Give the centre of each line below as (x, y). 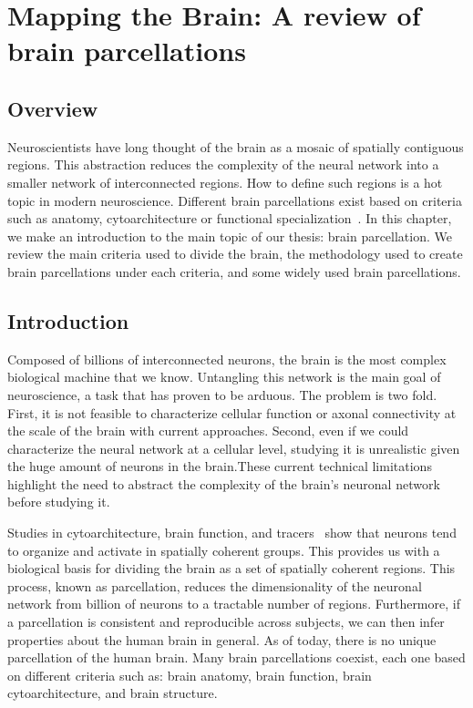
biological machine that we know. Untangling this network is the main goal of (224, 377)
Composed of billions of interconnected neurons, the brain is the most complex (227, 359)
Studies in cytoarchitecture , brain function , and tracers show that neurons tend (232, 533)
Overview (53, 108)
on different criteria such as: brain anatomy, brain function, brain (190, 675)
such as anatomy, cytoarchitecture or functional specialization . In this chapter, (230, 218)
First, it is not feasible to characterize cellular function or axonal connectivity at (232, 412)
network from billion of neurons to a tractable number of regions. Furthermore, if (234, 604)
